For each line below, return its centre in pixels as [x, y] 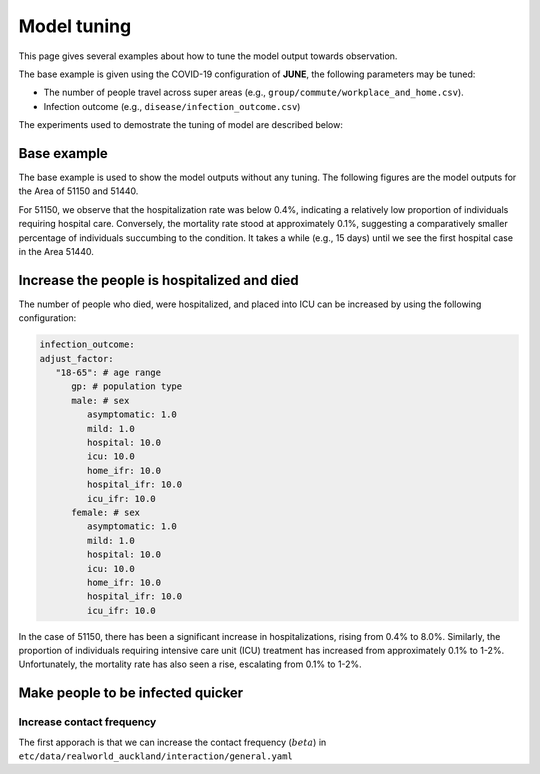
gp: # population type [127, 386]
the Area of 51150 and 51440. [78, 191]
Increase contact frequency [87, 722]
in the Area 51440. [56, 251]
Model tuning [75, 26]
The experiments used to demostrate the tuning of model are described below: [181, 125]
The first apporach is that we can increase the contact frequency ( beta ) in [172, 742]
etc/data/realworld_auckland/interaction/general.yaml [156, 756]
